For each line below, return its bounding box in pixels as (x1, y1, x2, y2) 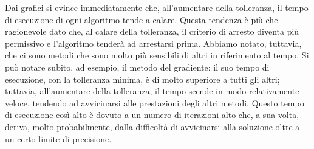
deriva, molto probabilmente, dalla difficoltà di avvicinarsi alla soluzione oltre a (5, 120, 300, 133)
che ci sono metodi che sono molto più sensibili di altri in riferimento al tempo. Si (5, 49, 309, 61)
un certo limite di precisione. (5, 132, 112, 145)
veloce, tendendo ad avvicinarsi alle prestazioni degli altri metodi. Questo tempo (5, 96, 304, 109)
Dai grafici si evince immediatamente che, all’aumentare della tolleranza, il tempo (5, 1, 309, 13)
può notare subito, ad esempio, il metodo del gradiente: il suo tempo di (5, 60, 270, 73)
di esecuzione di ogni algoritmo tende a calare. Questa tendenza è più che (5, 13, 278, 26)
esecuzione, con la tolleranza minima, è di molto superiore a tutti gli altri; (5, 72, 280, 85)
